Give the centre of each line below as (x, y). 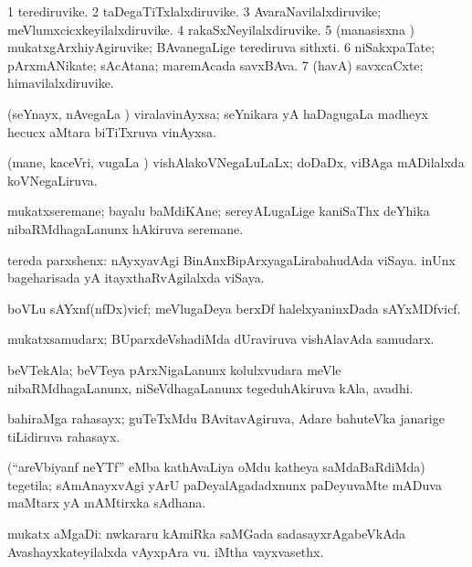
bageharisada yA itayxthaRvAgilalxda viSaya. (136, 278)
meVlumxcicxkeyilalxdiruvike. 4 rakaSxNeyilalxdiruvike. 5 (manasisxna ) (211, 29)
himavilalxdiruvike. (61, 83)
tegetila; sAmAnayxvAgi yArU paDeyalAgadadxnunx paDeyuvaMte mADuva (225, 484)
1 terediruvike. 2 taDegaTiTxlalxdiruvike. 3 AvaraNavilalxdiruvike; (194, 11)
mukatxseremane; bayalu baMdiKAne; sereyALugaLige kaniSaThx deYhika (219, 211)
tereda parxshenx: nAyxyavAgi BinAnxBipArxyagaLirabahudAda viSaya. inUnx (231, 259)
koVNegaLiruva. (52, 180)
